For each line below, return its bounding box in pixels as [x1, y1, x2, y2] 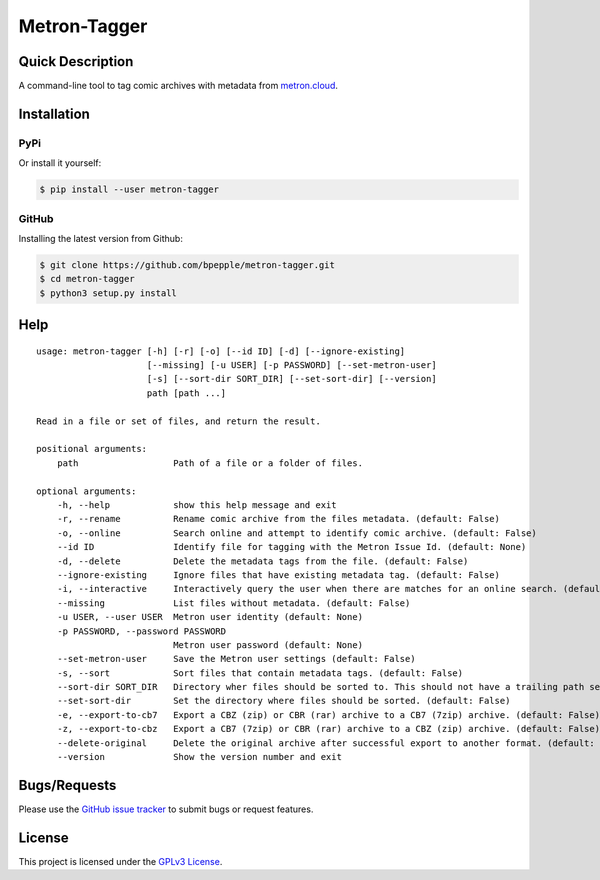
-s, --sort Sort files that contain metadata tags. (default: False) [56, 667, 464, 679]
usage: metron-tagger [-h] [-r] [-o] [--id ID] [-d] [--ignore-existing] [36, 345, 406, 357]
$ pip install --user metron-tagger [39, 184, 220, 195]
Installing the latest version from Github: [18, 232, 184, 244]
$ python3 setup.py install [39, 287, 177, 299]
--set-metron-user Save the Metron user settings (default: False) [56, 653, 416, 665]
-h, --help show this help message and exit [56, 500, 337, 510]
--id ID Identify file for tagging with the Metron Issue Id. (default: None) [56, 541, 527, 553]
